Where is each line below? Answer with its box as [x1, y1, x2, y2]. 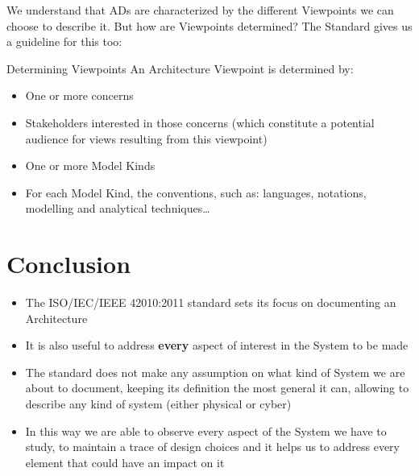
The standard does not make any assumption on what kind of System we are [25, 363, 405, 380]
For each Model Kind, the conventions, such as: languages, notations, [25, 184, 367, 201]
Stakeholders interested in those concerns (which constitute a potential [25, 114, 375, 130]
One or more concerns [25, 87, 134, 104]
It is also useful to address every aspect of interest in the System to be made [25, 337, 409, 354]
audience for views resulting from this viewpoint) [25, 130, 268, 147]
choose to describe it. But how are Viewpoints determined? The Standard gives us [6, 17, 413, 34]
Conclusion [6, 247, 131, 280]
